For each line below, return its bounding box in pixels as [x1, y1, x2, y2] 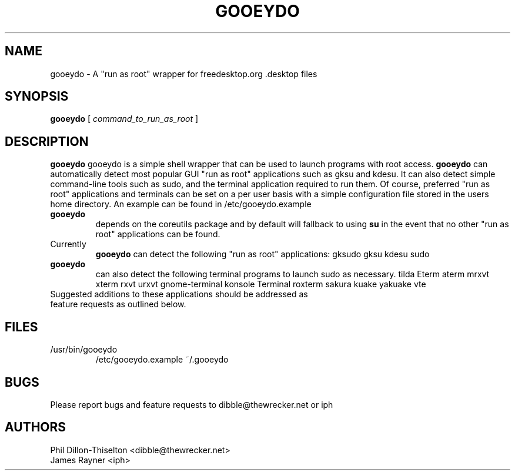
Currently [50, 239, 86, 250]
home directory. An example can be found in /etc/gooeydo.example [50, 199, 312, 210]
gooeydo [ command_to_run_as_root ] [50, 114, 199, 124]
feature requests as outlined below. [50, 299, 186, 310]
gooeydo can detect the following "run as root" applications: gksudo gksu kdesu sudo [95, 249, 430, 260]
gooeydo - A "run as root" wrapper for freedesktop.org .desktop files [50, 68, 317, 79]
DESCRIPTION [5, 134, 89, 149]
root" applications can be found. [95, 229, 220, 240]
